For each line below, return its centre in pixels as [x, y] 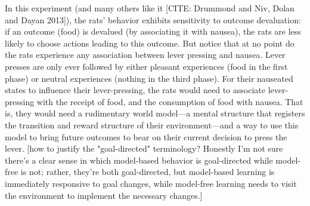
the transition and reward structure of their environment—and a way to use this [152, 124]
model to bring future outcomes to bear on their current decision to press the [146, 136]
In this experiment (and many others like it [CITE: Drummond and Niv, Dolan [150, 8]
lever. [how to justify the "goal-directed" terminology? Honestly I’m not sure [144, 148]
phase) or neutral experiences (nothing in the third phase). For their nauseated [149, 78]
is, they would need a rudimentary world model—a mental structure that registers [155, 113]
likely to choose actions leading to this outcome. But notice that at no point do [150, 43]
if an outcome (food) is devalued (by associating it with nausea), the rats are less [153, 31]
